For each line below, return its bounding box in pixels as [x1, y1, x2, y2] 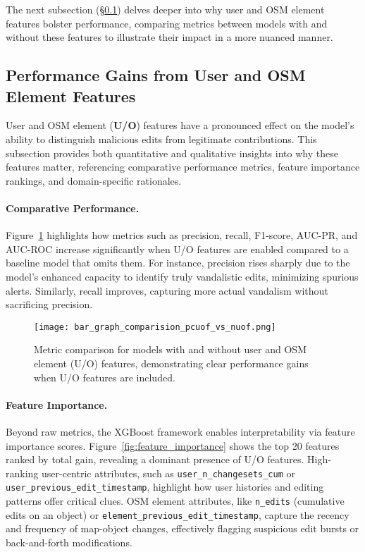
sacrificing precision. [6, 297, 93, 312]
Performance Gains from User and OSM [6, 64, 306, 86]
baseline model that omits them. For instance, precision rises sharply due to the [6, 255, 350, 270]
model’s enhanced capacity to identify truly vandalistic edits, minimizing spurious [6, 269, 359, 283]
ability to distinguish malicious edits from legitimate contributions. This [6, 131, 317, 146]
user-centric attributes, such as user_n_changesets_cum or [42, 465, 296, 480]
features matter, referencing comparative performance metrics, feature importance [6, 159, 360, 174]
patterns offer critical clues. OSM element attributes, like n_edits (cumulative [6, 493, 345, 508]
